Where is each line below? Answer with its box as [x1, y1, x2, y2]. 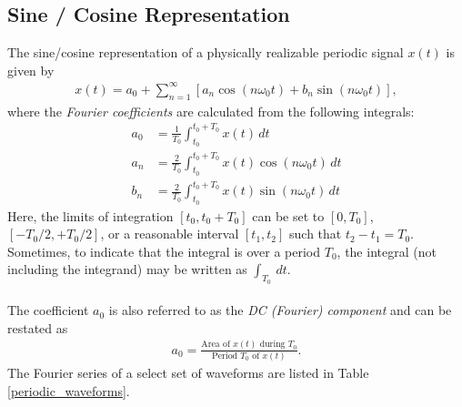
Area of [201, 340, 230, 350]
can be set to [252, 206, 325, 225]
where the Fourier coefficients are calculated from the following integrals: [7, 101, 415, 120]
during [259, 340, 286, 350]
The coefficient [7, 300, 89, 320]
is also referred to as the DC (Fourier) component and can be [108, 300, 452, 320]
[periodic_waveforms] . [7, 381, 130, 400]
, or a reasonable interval [100, 224, 239, 243]
